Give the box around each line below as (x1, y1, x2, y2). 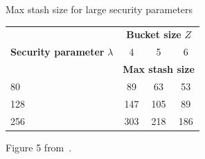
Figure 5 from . (6, 140, 72, 154)
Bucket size (126, 27, 181, 42)
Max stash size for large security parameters (6, 2, 193, 16)
